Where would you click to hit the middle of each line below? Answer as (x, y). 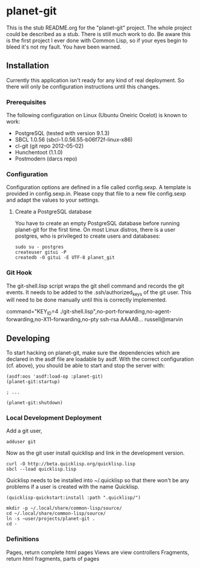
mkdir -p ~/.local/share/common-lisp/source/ (64, 509)
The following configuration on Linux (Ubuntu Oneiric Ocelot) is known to (97, 115)
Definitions (23, 539)
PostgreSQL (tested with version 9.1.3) (62, 133)
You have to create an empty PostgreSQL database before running (97, 223)
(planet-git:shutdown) (35, 403)
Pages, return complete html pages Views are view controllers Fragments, (98, 552)
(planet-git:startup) (33, 382)
